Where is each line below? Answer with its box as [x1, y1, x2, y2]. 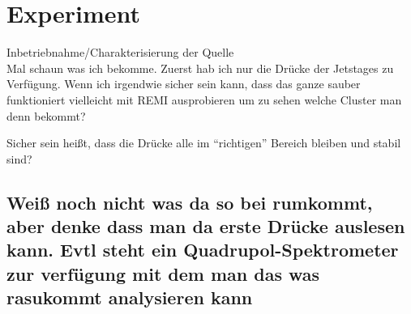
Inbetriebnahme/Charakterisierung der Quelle [6, 44, 234, 61]
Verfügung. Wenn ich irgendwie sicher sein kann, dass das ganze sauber [6, 75, 361, 92]
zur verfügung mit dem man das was [6, 261, 320, 286]
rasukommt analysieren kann [6, 285, 253, 310]
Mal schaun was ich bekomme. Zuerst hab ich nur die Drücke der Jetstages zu [6, 59, 394, 76]
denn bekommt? [6, 107, 86, 124]
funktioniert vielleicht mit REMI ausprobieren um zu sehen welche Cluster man [6, 91, 402, 108]
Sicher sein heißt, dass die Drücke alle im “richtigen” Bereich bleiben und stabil [6, 134, 401, 151]
